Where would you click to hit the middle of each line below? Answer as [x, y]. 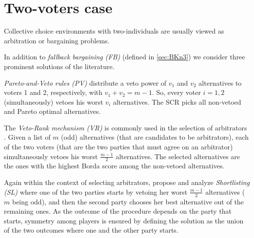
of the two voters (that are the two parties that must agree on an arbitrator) [118, 147]
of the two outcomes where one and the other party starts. [91, 230]
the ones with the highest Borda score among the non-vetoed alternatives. [114, 166]
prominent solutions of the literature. [59, 66]
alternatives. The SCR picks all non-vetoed [177, 101]
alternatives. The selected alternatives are [178, 156]
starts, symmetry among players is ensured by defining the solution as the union [124, 220]
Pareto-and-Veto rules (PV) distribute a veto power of [85, 82]
